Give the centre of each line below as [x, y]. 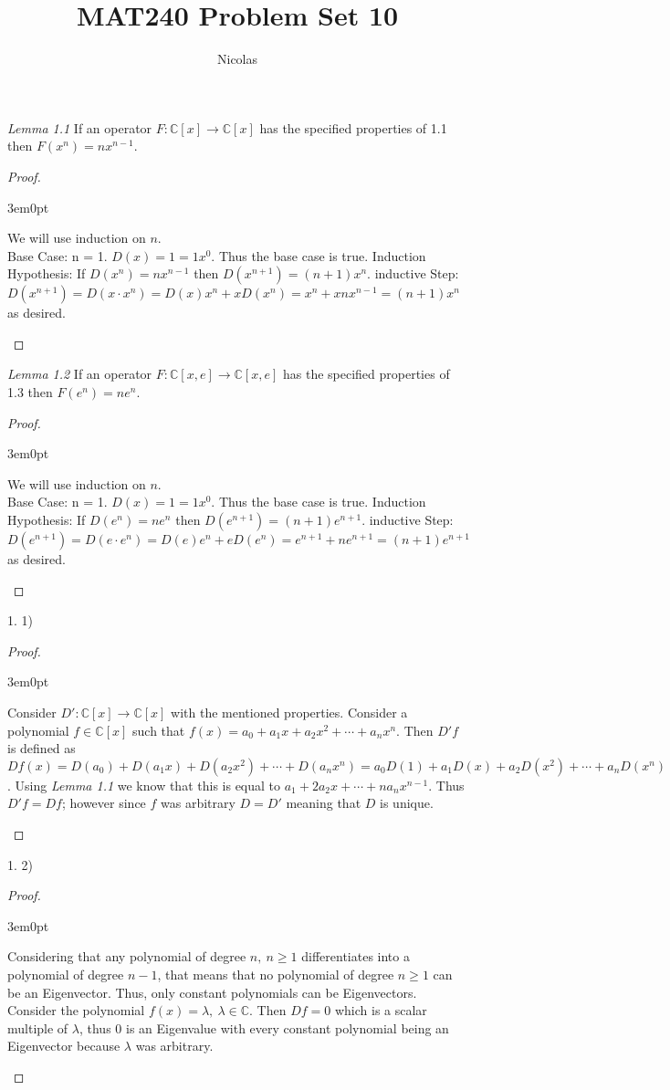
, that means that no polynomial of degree [276, 974]
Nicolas [237, 59]
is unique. [407, 803]
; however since [104, 803]
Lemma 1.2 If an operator [80, 374]
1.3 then [30, 392]
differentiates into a [356, 956]
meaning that [324, 803]
